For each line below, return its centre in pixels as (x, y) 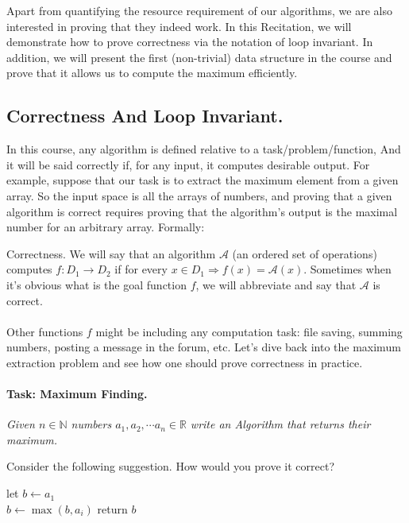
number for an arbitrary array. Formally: (106, 227)
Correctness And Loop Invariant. (145, 116)
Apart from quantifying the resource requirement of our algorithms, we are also (199, 10)
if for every (141, 269)
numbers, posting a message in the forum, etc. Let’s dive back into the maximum (204, 347)
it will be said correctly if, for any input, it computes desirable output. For (188, 164)
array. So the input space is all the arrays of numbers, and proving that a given (199, 195)
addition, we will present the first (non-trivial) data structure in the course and (199, 57)
